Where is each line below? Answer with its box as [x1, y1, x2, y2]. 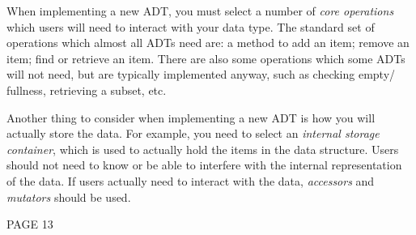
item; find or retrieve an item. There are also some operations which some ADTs [6, 49, 405, 66]
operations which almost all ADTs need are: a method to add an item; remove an [6, 34, 410, 51]
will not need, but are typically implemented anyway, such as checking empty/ [6, 66, 396, 83]
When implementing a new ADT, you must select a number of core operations [6, 2, 394, 19]
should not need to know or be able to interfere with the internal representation [6, 156, 402, 173]
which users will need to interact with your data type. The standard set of [6, 18, 375, 35]
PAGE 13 [6, 216, 53, 233]
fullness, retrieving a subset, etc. [6, 81, 167, 98]
